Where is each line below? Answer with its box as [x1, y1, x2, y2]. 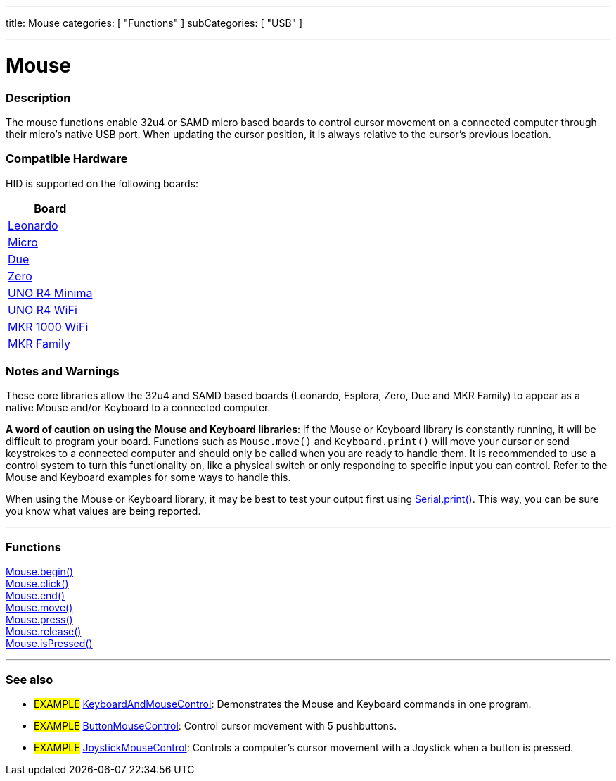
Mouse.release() [6, 625, 82, 638]
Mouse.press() [6, 613, 73, 626]
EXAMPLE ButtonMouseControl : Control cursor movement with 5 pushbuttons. [34, 719, 397, 732]
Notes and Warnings [6, 364, 120, 378]
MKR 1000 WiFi [8, 319, 89, 334]
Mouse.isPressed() [6, 637, 93, 650]
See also [6, 672, 53, 687]
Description [6, 90, 71, 105]
